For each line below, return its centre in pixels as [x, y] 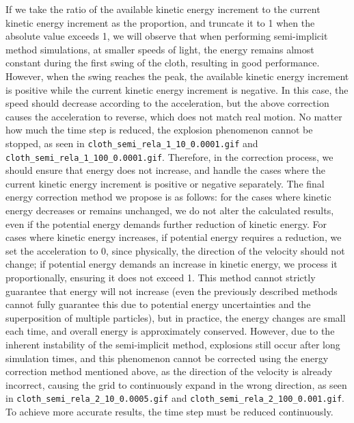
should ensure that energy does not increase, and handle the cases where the [166, 170]
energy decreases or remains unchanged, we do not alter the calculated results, [170, 210]
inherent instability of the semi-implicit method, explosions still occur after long [173, 344]
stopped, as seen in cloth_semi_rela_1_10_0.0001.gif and [132, 143]
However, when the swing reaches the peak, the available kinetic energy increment [177, 76]
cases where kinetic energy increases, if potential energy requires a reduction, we [174, 237]
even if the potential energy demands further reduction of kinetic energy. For [166, 223]
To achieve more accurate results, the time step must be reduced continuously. [169, 411]
